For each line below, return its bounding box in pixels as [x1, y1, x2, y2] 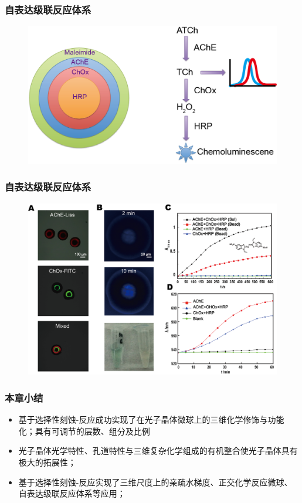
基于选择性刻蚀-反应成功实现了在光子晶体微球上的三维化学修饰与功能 [18, 413, 284, 426]
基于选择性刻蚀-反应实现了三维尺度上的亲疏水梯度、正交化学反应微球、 [18, 475, 293, 488]
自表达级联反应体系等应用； [18, 487, 125, 499]
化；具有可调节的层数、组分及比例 [18, 424, 150, 437]
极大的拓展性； [18, 456, 76, 468]
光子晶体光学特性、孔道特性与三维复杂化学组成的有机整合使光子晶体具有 [18, 444, 298, 457]
